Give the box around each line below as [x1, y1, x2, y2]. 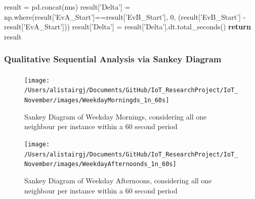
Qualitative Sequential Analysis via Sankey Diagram [4, 53, 222, 65]
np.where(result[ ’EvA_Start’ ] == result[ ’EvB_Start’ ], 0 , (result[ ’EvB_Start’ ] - [4, 11, 246, 22]
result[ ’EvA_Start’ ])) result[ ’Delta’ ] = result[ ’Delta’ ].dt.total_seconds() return [4, 21, 251, 32]
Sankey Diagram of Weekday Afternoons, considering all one [24, 175, 212, 185]
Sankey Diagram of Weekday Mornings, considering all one [24, 111, 207, 122]
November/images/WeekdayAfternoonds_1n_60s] [24, 161, 177, 168]
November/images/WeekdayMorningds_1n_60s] [24, 97, 169, 104]
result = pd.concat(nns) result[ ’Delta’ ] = [4, 2, 131, 12]
